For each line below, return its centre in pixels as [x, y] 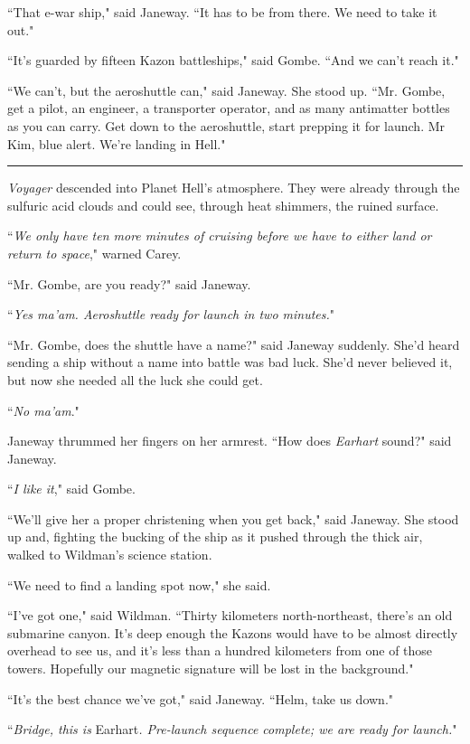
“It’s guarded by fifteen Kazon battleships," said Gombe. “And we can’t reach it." [233, 60]
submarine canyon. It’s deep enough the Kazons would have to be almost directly [233, 632]
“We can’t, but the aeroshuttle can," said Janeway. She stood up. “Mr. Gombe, [226, 90]
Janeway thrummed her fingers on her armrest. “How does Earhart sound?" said [230, 441]
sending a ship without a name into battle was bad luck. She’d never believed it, [230, 362]
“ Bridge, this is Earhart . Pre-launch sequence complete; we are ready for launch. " [232, 729]
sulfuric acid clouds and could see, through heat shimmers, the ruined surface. [223, 205]
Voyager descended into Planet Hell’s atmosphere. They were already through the [234, 188]
